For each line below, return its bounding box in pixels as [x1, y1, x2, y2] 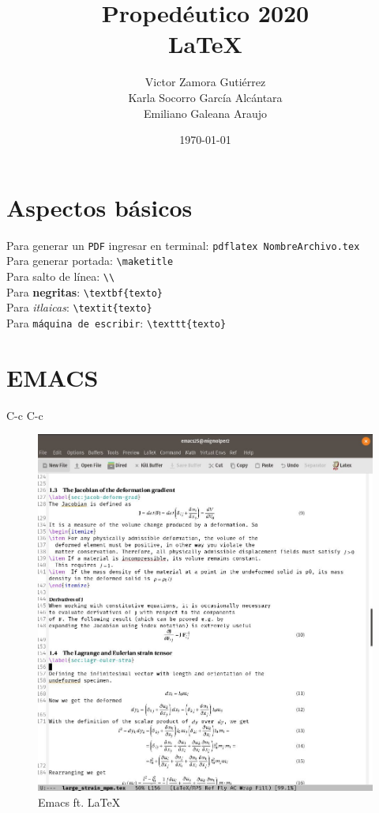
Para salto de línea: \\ [6, 267, 115, 284]
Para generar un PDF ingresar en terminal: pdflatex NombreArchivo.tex [6, 236, 360, 253]
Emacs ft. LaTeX [38, 793, 121, 810]
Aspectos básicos [6, 191, 193, 223]
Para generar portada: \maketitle [6, 252, 174, 269]
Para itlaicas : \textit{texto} [6, 299, 152, 316]
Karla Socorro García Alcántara [128, 89, 283, 105]
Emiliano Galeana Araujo [144, 104, 267, 121]
